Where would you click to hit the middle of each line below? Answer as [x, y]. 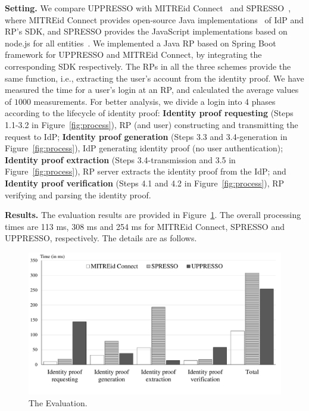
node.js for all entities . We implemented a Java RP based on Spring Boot [141, 43]
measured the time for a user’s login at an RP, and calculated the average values [152, 90]
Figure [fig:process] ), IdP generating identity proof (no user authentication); [144, 148]
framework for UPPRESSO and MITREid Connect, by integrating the [133, 55]
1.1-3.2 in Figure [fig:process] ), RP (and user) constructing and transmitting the [152, 124]
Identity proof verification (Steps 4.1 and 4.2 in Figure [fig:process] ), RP [145, 183]
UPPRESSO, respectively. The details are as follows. [101, 238]
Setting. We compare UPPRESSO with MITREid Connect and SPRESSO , [148, 8]
